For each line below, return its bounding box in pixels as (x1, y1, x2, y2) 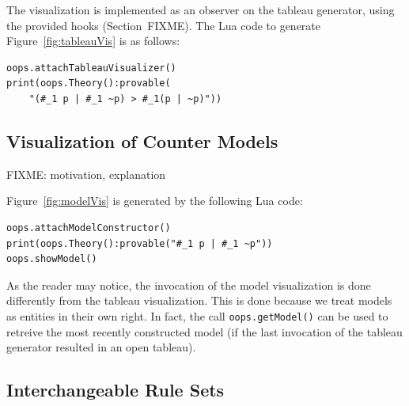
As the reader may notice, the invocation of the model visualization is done (6, 276, 371, 293)
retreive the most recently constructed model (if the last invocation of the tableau (6, 323, 403, 340)
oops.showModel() (6, 253, 97, 265)
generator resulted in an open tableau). (6, 339, 196, 355)
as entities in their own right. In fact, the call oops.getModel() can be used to (6, 307, 388, 324)
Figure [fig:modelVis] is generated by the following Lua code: (6, 192, 303, 209)
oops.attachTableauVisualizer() (6, 62, 176, 74)
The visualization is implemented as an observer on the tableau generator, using (6, 2, 395, 17)
